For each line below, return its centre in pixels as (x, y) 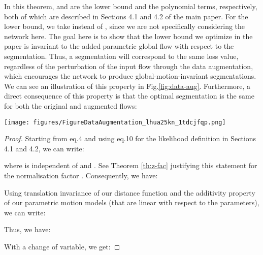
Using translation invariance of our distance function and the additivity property (130, 192)
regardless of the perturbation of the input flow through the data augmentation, (129, 66)
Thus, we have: (27, 229)
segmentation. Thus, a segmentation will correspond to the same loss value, (121, 56)
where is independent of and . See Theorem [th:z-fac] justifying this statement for (131, 165)
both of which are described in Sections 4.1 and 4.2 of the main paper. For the (126, 16)
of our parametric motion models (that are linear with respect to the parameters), (132, 202)
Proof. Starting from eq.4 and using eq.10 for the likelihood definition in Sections (130, 138)
